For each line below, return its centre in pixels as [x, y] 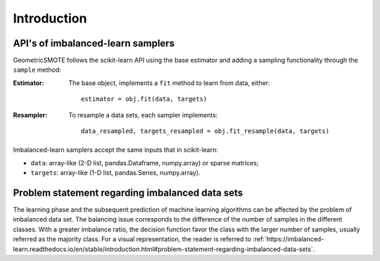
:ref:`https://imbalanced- [288, 239]
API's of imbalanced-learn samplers [94, 43]
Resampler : [30, 115]
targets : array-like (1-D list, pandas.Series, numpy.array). [115, 173]
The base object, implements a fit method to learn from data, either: [169, 83]
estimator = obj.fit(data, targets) [144, 99]
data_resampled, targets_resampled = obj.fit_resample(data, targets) [205, 131]
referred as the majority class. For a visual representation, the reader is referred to [132, 239]
